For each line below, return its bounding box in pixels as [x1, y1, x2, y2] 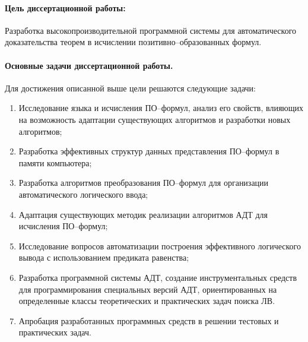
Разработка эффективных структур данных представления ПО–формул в [18, 145, 280, 157]
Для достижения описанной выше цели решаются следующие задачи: [5, 81, 256, 94]
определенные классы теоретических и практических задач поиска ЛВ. [18, 294, 275, 307]
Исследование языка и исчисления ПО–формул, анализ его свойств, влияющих [18, 102, 304, 114]
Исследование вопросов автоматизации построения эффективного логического [18, 239, 301, 252]
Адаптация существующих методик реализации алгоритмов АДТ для [18, 208, 268, 220]
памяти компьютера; [18, 156, 92, 169]
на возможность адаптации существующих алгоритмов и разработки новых [18, 113, 291, 125]
